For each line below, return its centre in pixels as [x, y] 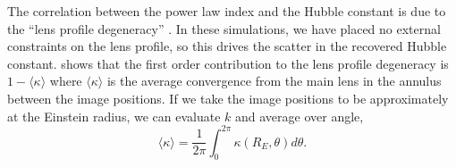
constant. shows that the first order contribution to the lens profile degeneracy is [228, 63]
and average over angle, [300, 116]
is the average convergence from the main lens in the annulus [274, 81]
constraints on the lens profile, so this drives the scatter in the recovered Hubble [227, 46]
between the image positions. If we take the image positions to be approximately [228, 98]
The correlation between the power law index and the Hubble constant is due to [227, 11]
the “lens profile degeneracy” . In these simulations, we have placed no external [224, 28]
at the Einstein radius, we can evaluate [114, 116]
